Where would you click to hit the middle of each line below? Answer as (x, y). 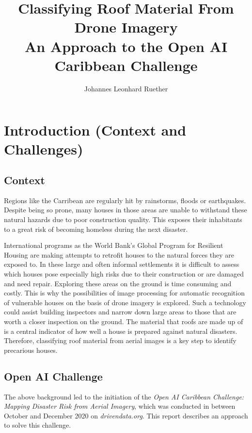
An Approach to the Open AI (126, 46)
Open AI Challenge (53, 376)
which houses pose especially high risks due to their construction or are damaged (124, 274)
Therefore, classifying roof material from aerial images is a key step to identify (120, 340)
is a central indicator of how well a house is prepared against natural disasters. (121, 331)
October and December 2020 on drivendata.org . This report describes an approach (126, 415)
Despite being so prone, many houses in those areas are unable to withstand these (126, 210)
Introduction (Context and (95, 130)
